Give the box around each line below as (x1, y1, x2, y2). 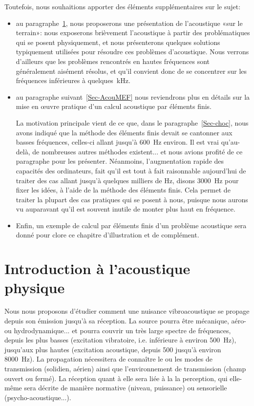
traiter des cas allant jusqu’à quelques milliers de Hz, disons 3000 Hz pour (16, 175, 239, 185)
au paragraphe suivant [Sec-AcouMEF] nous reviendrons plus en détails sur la (16, 91, 250, 102)
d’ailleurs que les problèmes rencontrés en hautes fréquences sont (16, 56, 210, 66)
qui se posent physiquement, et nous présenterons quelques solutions (16, 37, 220, 47)
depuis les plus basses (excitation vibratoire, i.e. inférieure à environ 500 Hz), (4, 335, 236, 345)
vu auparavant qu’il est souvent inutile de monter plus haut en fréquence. (16, 204, 235, 214)
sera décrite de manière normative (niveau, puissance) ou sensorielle (24, 383, 227, 393)
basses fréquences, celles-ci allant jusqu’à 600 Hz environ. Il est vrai (16, 137, 219, 147)
